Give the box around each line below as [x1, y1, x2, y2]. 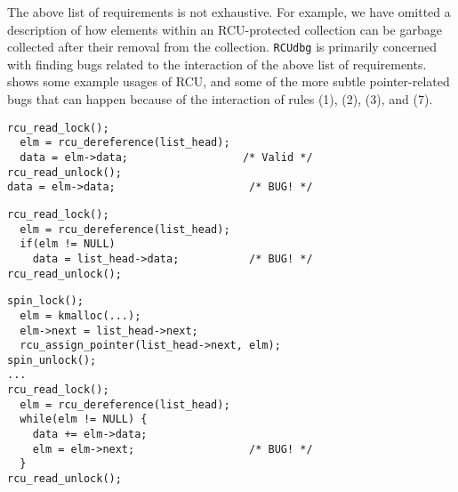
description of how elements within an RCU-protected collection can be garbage [7, 20, 442, 38]
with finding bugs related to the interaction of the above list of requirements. [7, 54, 427, 73]
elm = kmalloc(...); [20, 309, 141, 322]
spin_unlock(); [7, 353, 97, 367]
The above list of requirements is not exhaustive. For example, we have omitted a [7, 3, 451, 20]
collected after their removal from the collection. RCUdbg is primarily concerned [7, 37, 438, 56]
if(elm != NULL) [20, 238, 116, 251]
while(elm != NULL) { [20, 413, 148, 426]
